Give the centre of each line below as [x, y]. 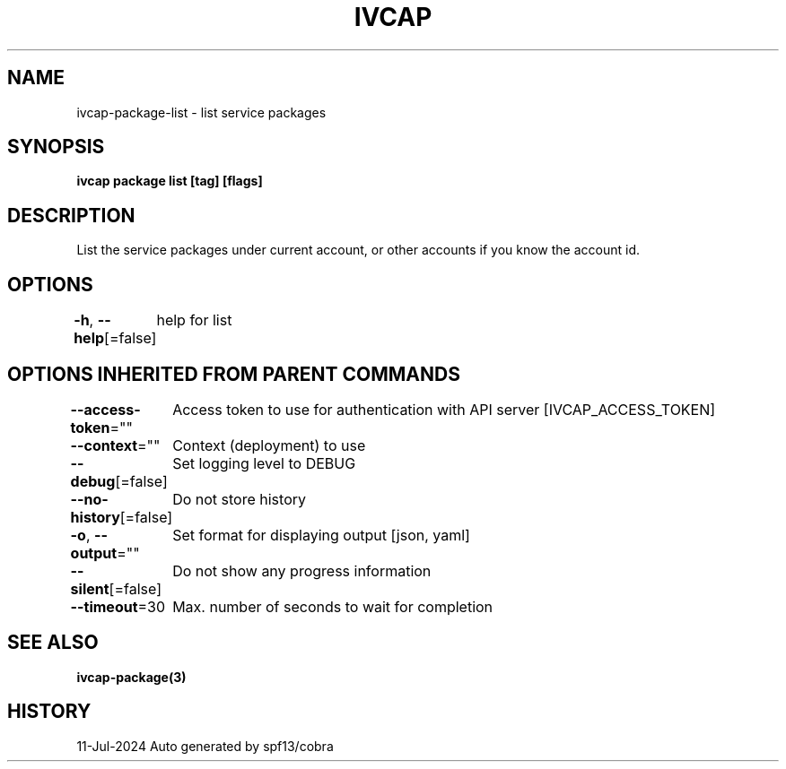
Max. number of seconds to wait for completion [333, 606]
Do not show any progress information [302, 570]
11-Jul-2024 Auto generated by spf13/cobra [205, 746]
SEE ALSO [53, 643]
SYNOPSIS [56, 147]
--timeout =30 [118, 606]
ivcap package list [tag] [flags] [170, 181]
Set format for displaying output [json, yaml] [321, 535]
